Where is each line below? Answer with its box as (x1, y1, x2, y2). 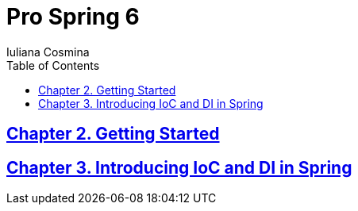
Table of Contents (6, 58, 100, 72)
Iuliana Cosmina (6, 44, 90, 59)
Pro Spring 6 (6, 3, 140, 30)
